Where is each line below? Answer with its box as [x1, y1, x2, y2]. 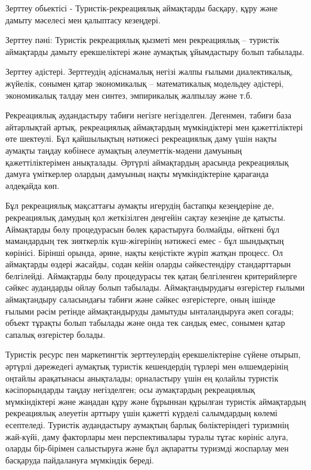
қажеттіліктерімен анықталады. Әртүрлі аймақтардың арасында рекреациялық [5, 155, 289, 168]
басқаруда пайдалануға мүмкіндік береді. [5, 453, 154, 466]
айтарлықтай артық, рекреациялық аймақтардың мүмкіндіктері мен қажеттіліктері [5, 120, 303, 133]
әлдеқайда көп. [5, 179, 60, 191]
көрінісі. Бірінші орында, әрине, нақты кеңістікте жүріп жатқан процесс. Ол [5, 246, 283, 258]
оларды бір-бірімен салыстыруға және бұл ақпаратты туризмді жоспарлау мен [5, 442, 289, 454]
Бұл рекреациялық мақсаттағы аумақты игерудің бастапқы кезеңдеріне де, [5, 199, 274, 212]
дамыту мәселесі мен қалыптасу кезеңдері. [5, 13, 161, 26]
